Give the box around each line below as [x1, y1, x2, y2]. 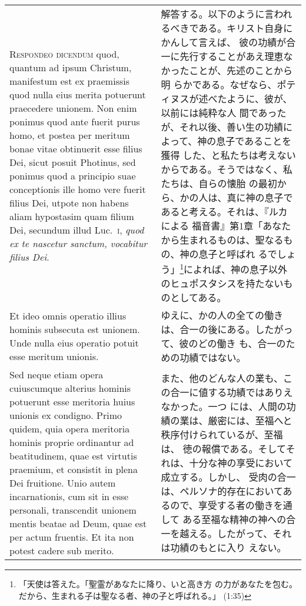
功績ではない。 [179, 351, 246, 365]
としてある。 [170, 291, 227, 305]
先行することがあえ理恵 [179, 49, 284, 63]
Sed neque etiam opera [9, 368, 104, 382]
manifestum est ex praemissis [9, 74, 130, 88]
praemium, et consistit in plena [9, 462, 138, 477]
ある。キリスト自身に [198, 21, 293, 35]
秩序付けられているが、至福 [161, 428, 283, 442]
